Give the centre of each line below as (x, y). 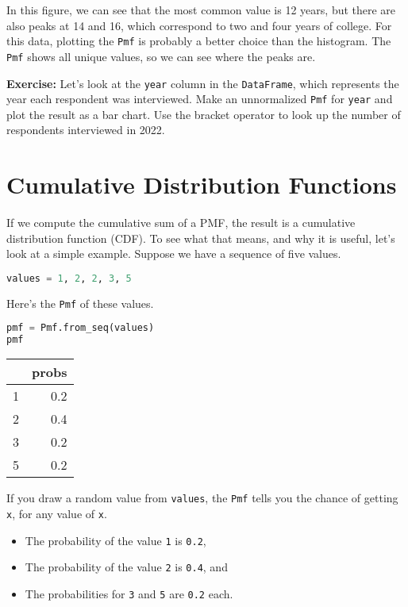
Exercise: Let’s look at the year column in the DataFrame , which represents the (203, 83)
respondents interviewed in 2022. (86, 130)
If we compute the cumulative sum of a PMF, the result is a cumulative (181, 223)
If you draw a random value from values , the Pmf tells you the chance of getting (202, 498)
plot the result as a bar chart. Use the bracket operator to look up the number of (204, 114)
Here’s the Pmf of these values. (80, 303)
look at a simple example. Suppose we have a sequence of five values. (174, 254)
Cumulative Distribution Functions (202, 184)
